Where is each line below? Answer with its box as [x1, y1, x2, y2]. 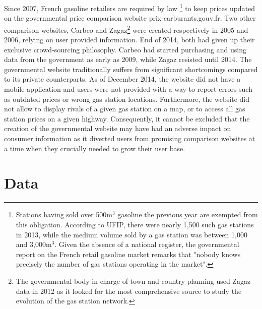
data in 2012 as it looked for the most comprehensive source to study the [16, 285, 242, 296]
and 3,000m [16, 239, 52, 250]
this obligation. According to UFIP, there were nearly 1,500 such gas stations [16, 219, 254, 229]
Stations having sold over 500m [16, 209, 112, 220]
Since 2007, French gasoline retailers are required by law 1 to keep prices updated [4, 2, 255, 13]
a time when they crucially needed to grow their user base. [4, 143, 185, 153]
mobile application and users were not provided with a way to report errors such [4, 84, 252, 94]
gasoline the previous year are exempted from [117, 209, 258, 220]
